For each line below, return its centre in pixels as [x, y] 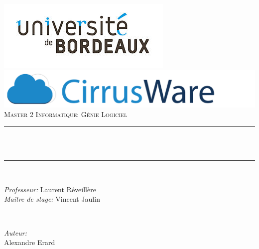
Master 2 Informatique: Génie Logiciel [66, 114]
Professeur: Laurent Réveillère [50, 189]
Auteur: [16, 232]
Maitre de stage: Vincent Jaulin [52, 199]
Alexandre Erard [30, 242]
